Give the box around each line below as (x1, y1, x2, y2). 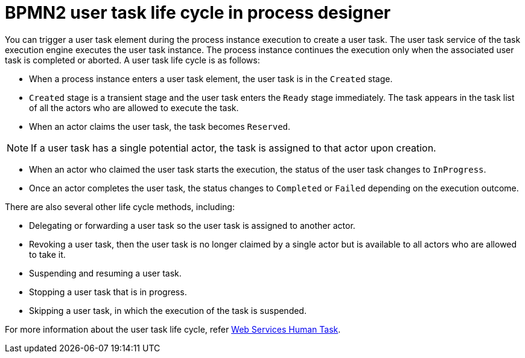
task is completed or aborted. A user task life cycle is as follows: (5, 54, 260, 65)
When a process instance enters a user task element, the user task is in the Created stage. (29, 73, 393, 84)
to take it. (29, 249, 66, 260)
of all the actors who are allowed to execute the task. (29, 102, 239, 113)
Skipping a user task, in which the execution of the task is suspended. (29, 305, 307, 316)
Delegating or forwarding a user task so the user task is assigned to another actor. (29, 220, 355, 231)
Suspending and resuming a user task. (29, 267, 182, 278)
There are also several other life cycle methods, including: (5, 201, 235, 212)
